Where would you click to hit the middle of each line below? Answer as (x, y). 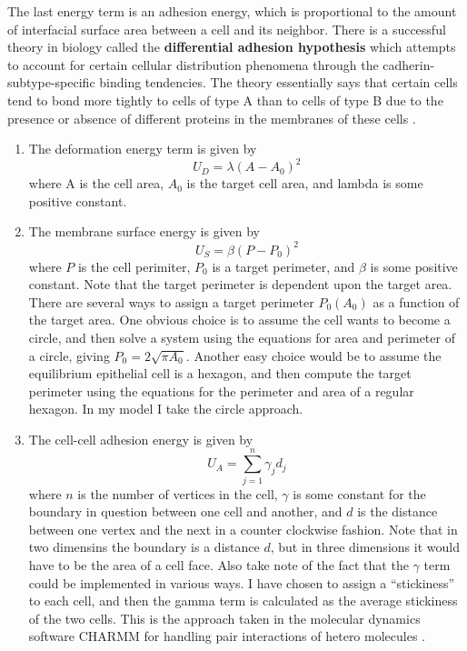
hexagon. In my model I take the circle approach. (166, 409)
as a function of (416, 301)
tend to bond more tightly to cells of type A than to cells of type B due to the (225, 100)
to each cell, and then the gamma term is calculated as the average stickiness (243, 601)
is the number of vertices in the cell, (178, 493)
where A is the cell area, (96, 183)
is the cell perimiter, (134, 266)
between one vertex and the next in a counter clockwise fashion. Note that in (243, 529)
